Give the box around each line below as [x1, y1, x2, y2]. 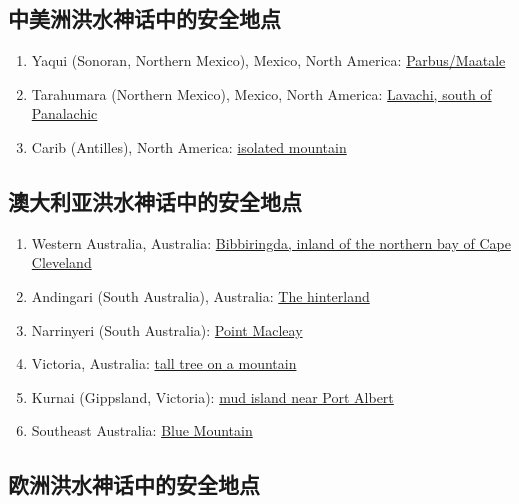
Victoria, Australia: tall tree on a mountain [31, 353, 297, 374]
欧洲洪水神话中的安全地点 [8, 469, 260, 500]
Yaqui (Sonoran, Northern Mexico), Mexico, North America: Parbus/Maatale [31, 50, 506, 71]
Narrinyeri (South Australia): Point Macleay [31, 319, 303, 340]
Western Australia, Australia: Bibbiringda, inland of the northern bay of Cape [31, 232, 511, 253]
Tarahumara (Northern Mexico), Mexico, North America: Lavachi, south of [31, 83, 492, 104]
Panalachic [31, 103, 98, 124]
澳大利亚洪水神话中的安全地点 [8, 185, 302, 216]
